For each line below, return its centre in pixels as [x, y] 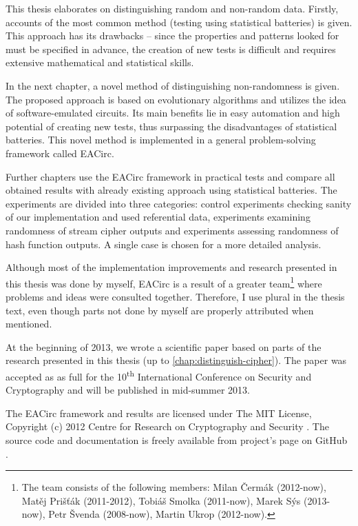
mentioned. [29, 324]
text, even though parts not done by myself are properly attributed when [160, 310]
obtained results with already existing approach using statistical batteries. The [171, 190]
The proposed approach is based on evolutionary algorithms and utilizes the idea [176, 99]
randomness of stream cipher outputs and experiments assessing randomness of [172, 230]
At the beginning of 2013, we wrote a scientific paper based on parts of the [164, 346]
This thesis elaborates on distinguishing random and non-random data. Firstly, [172, 8]
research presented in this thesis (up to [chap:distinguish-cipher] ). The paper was [176, 360]
